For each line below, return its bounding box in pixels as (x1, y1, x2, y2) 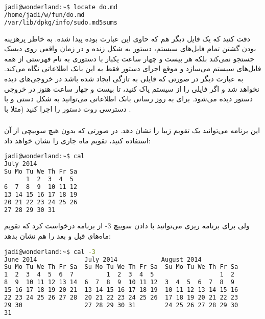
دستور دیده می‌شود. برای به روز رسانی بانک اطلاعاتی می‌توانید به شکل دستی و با (4, 93, 253, 104)
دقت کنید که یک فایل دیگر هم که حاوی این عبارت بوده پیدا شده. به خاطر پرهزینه (4, 33, 251, 44)
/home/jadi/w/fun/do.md (4, 11, 85, 18)
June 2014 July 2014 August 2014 (4, 256, 202, 263)
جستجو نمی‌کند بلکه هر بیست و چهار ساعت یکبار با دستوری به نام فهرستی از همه (4, 53, 255, 63)
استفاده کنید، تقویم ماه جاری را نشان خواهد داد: (4, 135, 151, 145)
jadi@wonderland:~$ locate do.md (4, 4, 117, 11)
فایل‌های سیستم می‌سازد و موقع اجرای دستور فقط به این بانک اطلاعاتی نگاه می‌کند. (4, 63, 261, 74)
